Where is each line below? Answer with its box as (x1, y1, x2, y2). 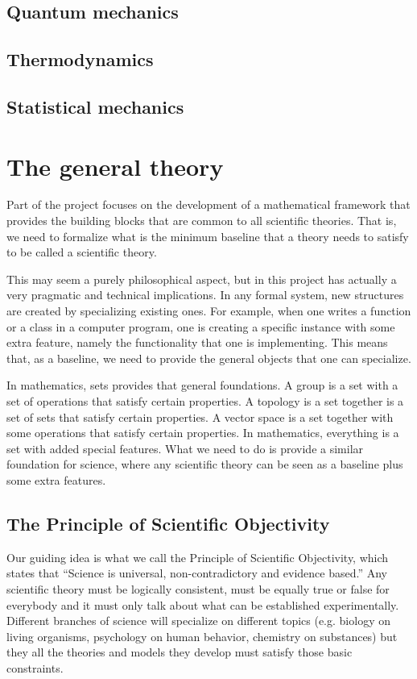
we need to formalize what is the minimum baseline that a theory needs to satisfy (6, 227, 409, 244)
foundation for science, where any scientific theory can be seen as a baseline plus (6, 456, 403, 473)
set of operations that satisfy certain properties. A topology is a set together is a (6, 393, 404, 409)
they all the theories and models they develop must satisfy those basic (6, 644, 353, 660)
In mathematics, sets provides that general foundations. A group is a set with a (6, 377, 398, 394)
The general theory (6, 149, 224, 182)
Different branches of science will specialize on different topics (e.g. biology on (6, 612, 390, 629)
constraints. (6, 659, 64, 676)
